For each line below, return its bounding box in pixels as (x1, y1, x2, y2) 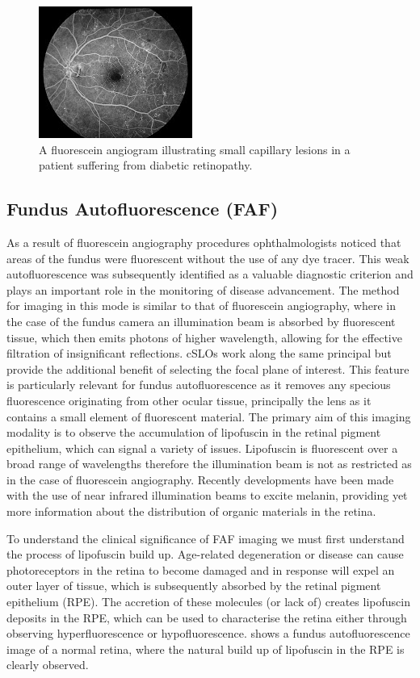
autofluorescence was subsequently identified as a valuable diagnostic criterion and (6, 266, 414, 282)
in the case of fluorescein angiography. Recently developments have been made (6, 471, 394, 488)
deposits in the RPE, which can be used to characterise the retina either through (6, 609, 407, 626)
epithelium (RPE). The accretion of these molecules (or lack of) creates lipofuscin (6, 593, 410, 610)
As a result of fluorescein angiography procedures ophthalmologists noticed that (6, 233, 401, 250)
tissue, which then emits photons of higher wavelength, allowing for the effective (6, 329, 402, 345)
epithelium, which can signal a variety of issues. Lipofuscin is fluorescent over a (6, 439, 398, 456)
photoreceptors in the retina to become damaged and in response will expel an (6, 561, 395, 578)
